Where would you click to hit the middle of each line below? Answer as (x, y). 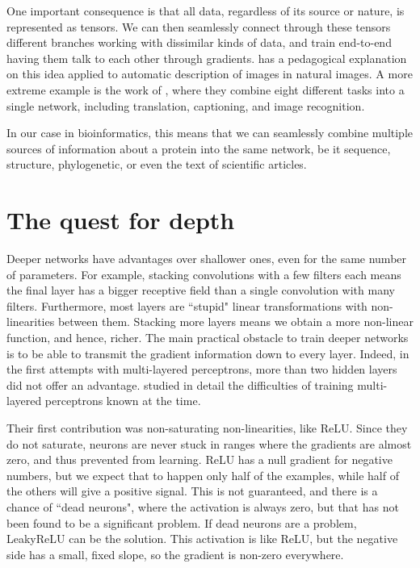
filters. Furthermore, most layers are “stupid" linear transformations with (187, 305)
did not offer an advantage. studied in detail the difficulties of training (180, 384)
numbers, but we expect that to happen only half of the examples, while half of (203, 475)
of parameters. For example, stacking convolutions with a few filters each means (204, 274)
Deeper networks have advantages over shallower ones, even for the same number (207, 259)
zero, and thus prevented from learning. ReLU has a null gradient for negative (199, 459)
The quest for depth (121, 220)
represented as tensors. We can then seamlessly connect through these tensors (199, 26)
